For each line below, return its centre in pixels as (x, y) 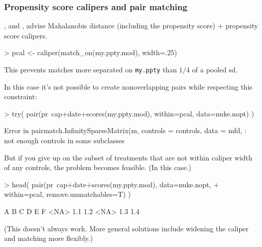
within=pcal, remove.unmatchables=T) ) (67, 194)
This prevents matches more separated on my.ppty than (91, 69)
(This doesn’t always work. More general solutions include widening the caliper (126, 228)
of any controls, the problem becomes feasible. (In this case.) (98, 167)
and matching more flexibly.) (48, 238)
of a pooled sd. (215, 69)
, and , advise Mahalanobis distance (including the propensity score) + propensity (131, 26)
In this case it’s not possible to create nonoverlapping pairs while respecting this (128, 86)
